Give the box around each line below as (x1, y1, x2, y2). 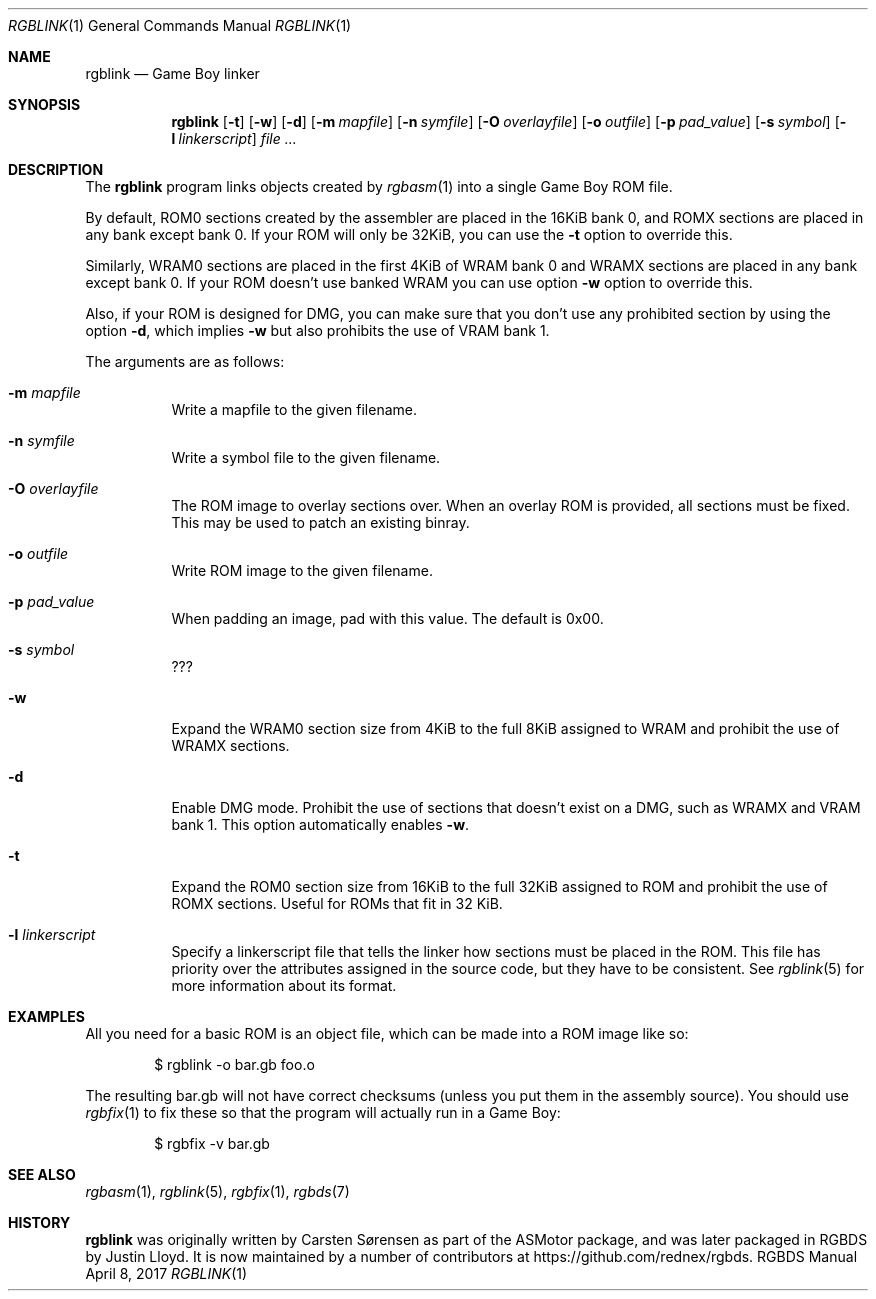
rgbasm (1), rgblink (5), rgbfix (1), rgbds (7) (85, 1183, 350, 1200)
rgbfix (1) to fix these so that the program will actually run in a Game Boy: (85, 1104, 561, 1121)
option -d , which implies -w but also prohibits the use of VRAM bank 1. (85, 322, 550, 339)
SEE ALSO (8, 1166, 76, 1183)
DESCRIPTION (8, 161, 104, 178)
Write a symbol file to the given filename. (171, 449, 441, 466)
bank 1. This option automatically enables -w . (171, 816, 470, 833)
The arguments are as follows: (85, 353, 285, 370)
